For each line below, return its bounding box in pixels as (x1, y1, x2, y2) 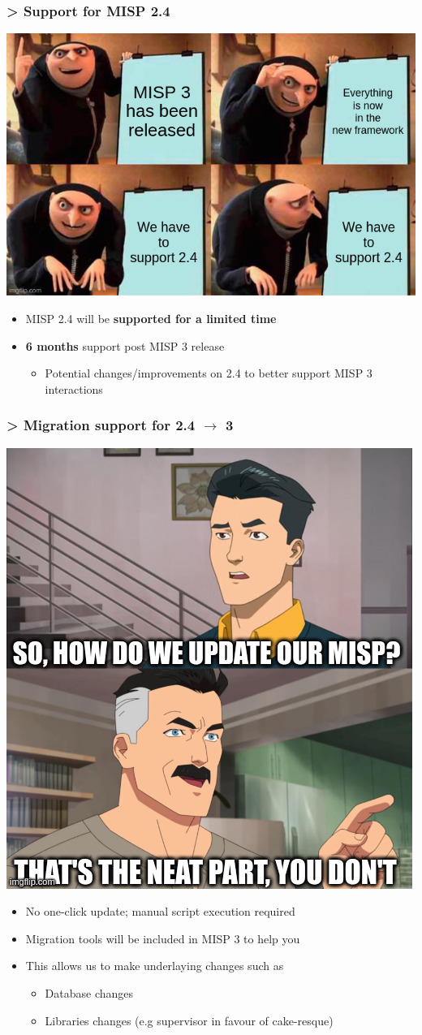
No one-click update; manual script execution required (25, 903, 295, 920)
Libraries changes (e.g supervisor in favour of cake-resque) (45, 1011, 334, 1029)
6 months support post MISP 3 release (25, 337, 225, 354)
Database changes (45, 985, 134, 1002)
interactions (45, 380, 103, 397)
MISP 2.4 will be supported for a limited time (25, 310, 277, 327)
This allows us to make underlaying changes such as (25, 957, 284, 974)
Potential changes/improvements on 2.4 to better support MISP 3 (45, 364, 372, 382)
